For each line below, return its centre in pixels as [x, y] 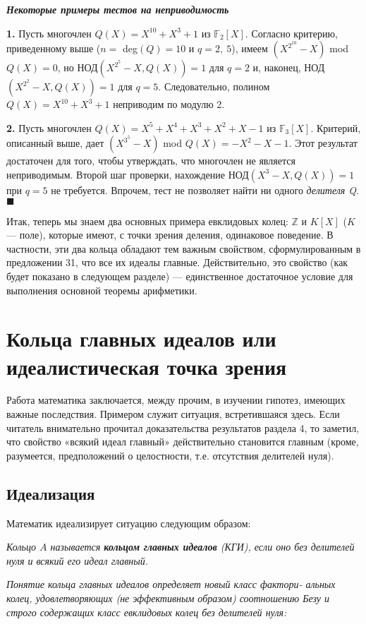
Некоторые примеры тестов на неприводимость [118, 9]
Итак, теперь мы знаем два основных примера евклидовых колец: [147, 221]
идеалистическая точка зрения [147, 366]
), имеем [250, 48]
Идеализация [51, 493]
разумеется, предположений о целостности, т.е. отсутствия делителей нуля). [170, 455]
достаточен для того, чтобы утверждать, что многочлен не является [151, 161]
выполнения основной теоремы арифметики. [102, 290]
